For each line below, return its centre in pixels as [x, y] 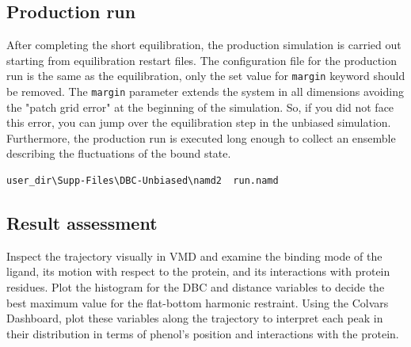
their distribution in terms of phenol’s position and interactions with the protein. [203, 333]
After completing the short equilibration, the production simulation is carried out [204, 45]
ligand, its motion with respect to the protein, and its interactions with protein [198, 271]
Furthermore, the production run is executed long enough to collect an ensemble [201, 137]
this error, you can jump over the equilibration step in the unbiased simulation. [199, 122]
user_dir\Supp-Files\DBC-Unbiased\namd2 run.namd [143, 181]
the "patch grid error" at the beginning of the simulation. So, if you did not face [200, 107]
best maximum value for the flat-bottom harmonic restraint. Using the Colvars [198, 302]
